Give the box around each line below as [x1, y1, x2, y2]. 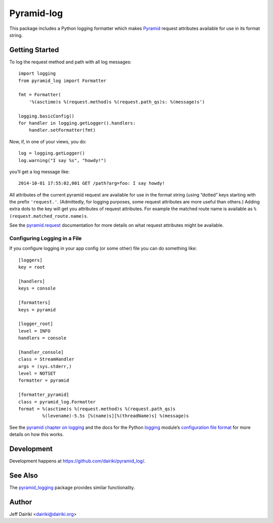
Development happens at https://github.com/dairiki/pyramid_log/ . [9, 458, 146, 464]
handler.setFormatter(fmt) [28, 127, 96, 133]
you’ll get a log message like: [9, 169, 70, 175]
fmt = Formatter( [18, 92, 61, 98]
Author [9, 498, 32, 506]
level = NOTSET [18, 371, 56, 377]
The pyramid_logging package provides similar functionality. [9, 484, 135, 491]
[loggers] [18, 257, 42, 263]
